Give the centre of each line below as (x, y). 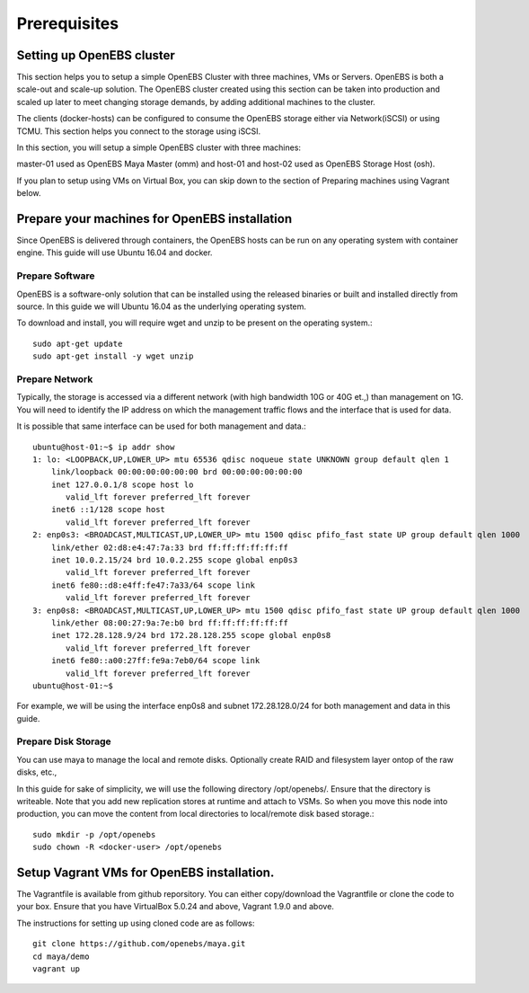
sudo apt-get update (78, 343)
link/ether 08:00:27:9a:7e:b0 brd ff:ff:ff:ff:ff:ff (170, 623)
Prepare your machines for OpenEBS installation (154, 219)
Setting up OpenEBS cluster (96, 55)
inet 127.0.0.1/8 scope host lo (122, 484)
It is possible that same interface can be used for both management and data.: (162, 426)
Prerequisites (68, 23)
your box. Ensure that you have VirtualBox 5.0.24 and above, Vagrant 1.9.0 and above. (175, 907)
